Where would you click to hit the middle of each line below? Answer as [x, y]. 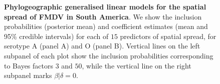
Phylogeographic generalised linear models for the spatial [105, 6]
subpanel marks [28, 75]
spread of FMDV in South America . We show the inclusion [103, 16]
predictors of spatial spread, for [168, 36]
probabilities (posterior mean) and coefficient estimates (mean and [106, 26]
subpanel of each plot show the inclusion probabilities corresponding [109, 55]
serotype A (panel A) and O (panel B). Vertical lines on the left [102, 46]
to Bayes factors [29, 65]
